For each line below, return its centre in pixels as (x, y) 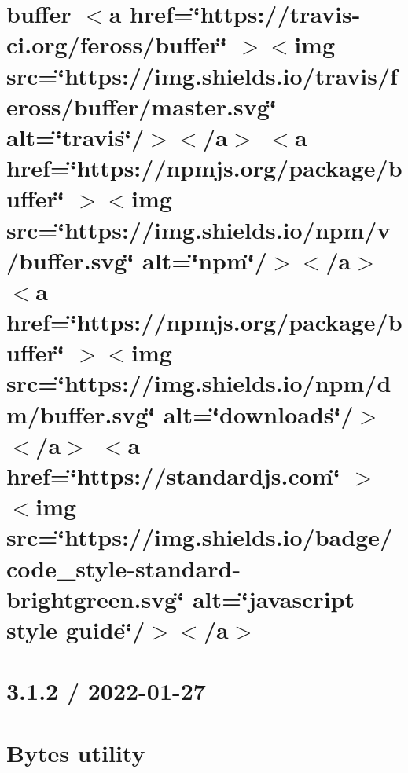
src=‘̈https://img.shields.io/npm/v (198, 229)
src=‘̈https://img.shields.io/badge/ (200, 537)
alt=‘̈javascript (274, 598)
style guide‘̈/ (76, 629)
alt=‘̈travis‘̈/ (75, 136)
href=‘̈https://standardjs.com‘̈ (173, 475)
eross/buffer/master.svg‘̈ (142, 106)
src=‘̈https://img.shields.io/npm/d (199, 383)
